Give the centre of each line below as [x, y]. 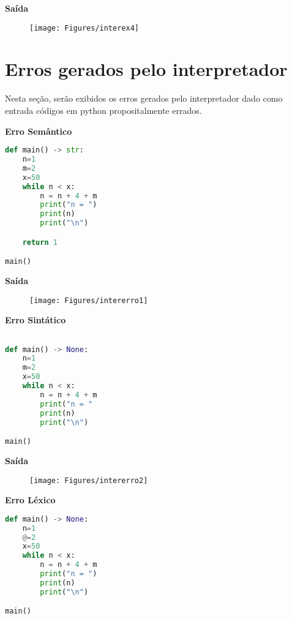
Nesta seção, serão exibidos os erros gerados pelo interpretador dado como [144, 98]
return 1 [40, 242]
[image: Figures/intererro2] [89, 480]
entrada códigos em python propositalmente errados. [103, 110]
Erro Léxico [30, 500]
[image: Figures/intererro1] [89, 300]
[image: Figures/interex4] [84, 28]
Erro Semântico [39, 131]
